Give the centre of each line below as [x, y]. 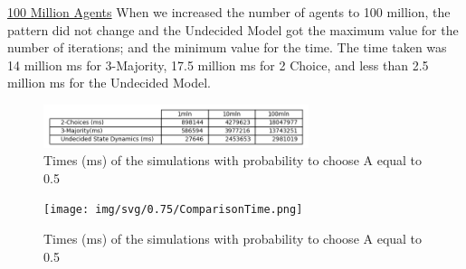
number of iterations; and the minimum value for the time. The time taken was [227, 47]
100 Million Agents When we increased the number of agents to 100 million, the [229, 12]
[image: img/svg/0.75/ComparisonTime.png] [173, 210]
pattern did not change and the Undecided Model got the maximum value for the [233, 29]
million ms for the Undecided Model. [109, 83]
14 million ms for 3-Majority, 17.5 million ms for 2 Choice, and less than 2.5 [218, 65]
